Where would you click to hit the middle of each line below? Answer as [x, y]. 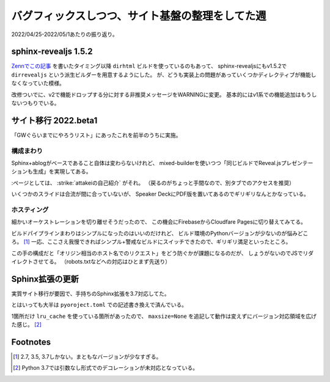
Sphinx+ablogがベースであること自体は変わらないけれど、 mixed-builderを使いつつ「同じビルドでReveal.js [146, 163]
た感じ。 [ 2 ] [27, 325]
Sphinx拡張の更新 [45, 279]
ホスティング [30, 210]
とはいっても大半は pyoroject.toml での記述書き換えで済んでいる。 [99, 305]
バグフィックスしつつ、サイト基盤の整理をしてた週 [139, 16]
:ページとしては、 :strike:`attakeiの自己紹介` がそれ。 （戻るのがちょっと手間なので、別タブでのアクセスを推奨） [153, 183]
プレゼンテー [297, 163]
